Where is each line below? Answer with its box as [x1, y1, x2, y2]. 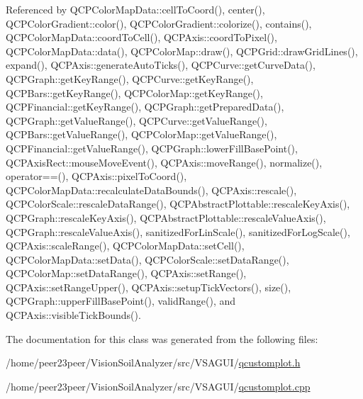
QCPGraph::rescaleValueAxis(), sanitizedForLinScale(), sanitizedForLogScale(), [6, 224, 350, 239]
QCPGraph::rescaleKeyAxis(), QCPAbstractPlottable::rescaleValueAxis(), [6, 210, 326, 225]
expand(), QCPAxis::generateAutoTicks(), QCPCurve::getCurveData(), [6, 57, 315, 72]
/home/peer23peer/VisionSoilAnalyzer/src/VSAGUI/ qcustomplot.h [6, 355, 301, 370]
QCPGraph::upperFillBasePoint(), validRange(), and [6, 293, 236, 308]
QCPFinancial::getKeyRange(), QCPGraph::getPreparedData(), [6, 99, 284, 114]
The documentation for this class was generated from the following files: [6, 331, 318, 346]
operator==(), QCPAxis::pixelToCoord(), [6, 169, 187, 184]
